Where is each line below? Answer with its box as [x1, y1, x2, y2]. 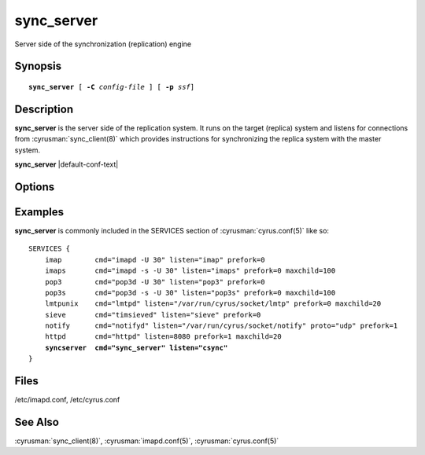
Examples [14, 205, 65, 218]
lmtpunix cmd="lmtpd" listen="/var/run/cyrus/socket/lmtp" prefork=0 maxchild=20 [44, 299, 382, 308]
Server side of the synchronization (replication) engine [14, 39, 192, 49]
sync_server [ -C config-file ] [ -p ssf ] [28, 83, 195, 91]
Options [14, 180, 55, 193]
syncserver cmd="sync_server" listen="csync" [44, 343, 228, 352]
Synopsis [14, 60, 62, 73]
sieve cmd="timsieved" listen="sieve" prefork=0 [44, 310, 261, 319]
